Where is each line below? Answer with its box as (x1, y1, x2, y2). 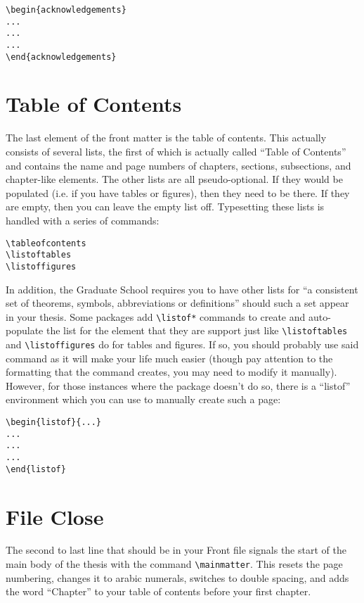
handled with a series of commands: (6, 212, 160, 227)
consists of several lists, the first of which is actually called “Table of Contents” (6, 144, 346, 158)
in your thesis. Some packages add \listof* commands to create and (6, 309, 306, 324)
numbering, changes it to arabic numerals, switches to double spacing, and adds (6, 570, 349, 585)
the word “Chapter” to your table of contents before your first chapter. (6, 584, 311, 599)
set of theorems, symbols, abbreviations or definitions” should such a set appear (6, 296, 349, 310)
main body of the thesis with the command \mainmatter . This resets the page (6, 557, 343, 571)
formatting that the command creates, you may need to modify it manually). (6, 364, 337, 379)
